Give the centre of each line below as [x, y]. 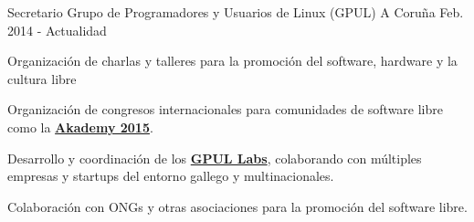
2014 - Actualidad [57, 30]
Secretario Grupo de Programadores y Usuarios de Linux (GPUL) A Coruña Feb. [236, 12]
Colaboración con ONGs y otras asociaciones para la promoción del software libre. [237, 206]
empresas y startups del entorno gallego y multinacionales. [171, 176]
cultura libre [42, 78]
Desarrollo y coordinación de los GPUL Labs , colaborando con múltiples [215, 158]
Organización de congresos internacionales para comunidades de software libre [225, 109]
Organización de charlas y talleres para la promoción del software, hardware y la [232, 61]
